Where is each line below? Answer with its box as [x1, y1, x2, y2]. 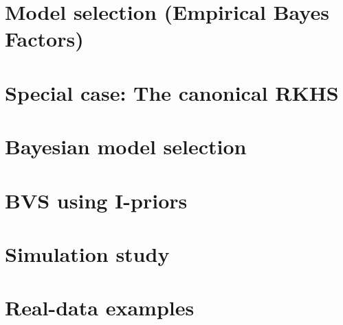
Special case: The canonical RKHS [5, 78, 339, 106]
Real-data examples [5, 293, 195, 322]
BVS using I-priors [5, 186, 188, 214]
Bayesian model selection [5, 132, 247, 160]
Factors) [5, 25, 84, 53]
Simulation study [5, 239, 170, 267]
